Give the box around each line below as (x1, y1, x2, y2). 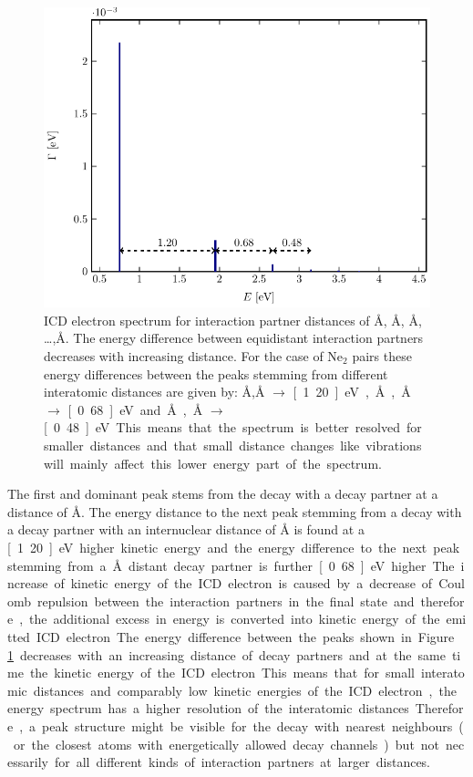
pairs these (352, 347, 412, 366)
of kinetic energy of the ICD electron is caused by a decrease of (54, 574, 433, 593)
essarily (7, 752, 48, 772)
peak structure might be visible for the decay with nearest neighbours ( (42, 716, 464, 735)
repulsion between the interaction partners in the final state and (37, 591, 415, 610)
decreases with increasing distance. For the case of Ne (44, 347, 344, 366)
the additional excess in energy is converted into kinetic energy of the (29, 609, 440, 628)
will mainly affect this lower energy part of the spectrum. (44, 453, 382, 472)
